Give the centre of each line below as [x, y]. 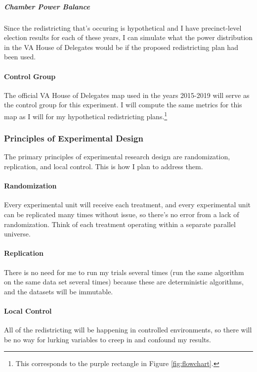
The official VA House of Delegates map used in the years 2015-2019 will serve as [127, 95]
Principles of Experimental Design [74, 138]
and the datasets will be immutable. [59, 291]
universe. [17, 234]
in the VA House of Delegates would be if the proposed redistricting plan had [121, 47]
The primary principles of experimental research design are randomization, [117, 157]
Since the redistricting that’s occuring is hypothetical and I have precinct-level [123, 27]
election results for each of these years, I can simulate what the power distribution [128, 37]
